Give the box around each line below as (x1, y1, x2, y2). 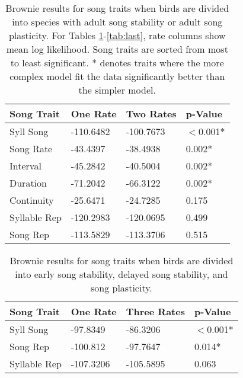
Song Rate (9, 142, 53, 155)
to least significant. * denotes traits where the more (10, 56, 224, 69)
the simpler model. (78, 83, 156, 97)
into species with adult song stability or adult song (12, 15, 223, 28)
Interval (9, 159, 41, 172)
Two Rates (126, 107, 177, 120)
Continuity (9, 193, 54, 207)
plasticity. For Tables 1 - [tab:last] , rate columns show (8, 28, 226, 42)
